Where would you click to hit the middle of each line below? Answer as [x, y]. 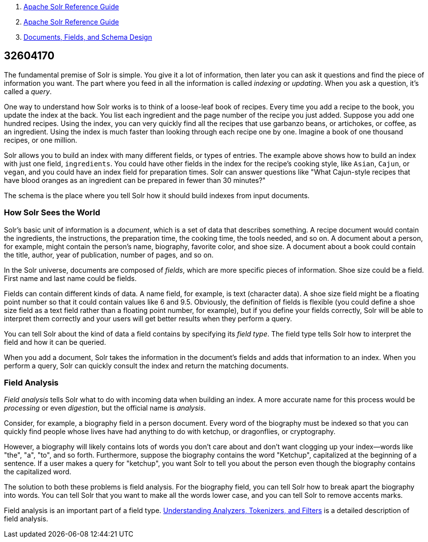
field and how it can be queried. [55, 342]
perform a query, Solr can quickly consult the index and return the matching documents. [146, 365]
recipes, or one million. [41, 140]
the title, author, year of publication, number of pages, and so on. [109, 255]
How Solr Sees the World [52, 213]
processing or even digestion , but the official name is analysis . [105, 408]
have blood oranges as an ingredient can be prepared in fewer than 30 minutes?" [135, 180]
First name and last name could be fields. [70, 278]
